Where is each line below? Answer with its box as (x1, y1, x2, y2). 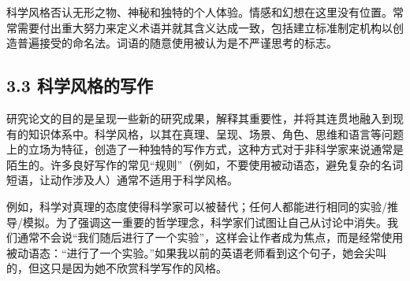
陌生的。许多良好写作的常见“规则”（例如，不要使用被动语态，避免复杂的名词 (6, 156, 404, 172)
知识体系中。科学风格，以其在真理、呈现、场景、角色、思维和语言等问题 (28, 125, 404, 142)
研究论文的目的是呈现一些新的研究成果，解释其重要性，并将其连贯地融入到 (6, 109, 393, 126)
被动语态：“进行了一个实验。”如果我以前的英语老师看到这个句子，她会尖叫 (6, 244, 387, 261)
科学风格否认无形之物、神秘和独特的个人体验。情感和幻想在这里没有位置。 (6, 4, 393, 20)
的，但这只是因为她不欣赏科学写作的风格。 (6, 260, 227, 276)
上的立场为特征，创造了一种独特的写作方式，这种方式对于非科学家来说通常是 (6, 141, 404, 157)
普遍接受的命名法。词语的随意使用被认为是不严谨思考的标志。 (17, 35, 337, 51)
